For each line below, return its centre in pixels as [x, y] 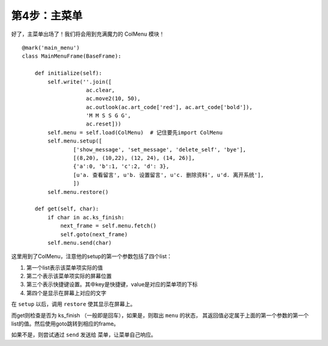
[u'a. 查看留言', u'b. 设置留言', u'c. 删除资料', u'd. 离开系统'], [169, 175]
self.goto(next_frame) [94, 234]
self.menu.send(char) [80, 243]
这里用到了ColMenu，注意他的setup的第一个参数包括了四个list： [92, 256]
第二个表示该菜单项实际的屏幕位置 [69, 276]
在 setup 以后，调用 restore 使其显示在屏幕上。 [73, 304]
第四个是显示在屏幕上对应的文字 [66, 293]
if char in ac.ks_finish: [86, 217]
